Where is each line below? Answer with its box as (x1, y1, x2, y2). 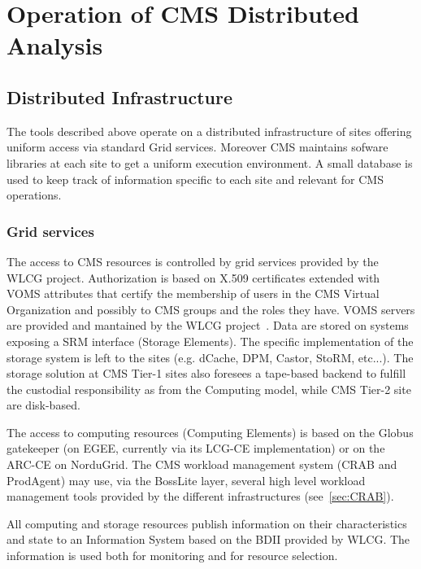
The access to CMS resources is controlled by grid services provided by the (7, 252, 379, 269)
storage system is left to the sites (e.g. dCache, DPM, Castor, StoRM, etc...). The (7, 348, 414, 365)
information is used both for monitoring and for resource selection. (7, 547, 338, 564)
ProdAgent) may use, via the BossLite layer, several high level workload (7, 471, 366, 488)
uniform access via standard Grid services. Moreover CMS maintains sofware (7, 138, 388, 155)
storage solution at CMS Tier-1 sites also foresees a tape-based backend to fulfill (7, 365, 406, 382)
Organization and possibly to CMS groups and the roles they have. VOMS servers (7, 300, 415, 317)
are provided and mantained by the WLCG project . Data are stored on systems (7, 317, 409, 334)
